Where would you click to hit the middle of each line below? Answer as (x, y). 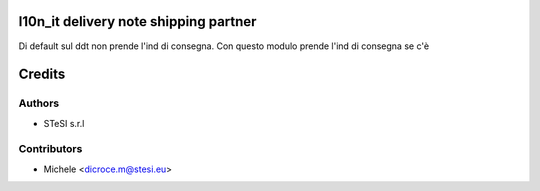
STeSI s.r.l (64, 123)
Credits (42, 74)
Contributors (50, 149)
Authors (39, 103)
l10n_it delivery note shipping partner (137, 21)
